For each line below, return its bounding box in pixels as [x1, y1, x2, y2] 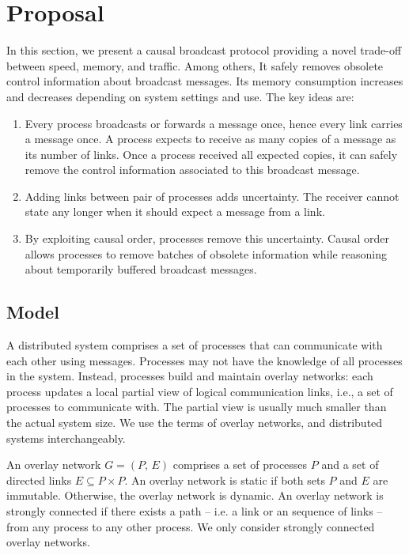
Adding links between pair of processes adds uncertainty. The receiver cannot [25, 187, 400, 204]
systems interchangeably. [6, 429, 126, 446]
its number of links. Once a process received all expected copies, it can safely [25, 145, 398, 162]
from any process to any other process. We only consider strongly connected [6, 518, 375, 534]
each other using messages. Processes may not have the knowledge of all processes [6, 352, 403, 368]
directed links [6, 471, 72, 488]
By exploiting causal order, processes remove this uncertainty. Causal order [25, 230, 389, 247]
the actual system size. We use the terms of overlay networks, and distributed [6, 414, 383, 431]
